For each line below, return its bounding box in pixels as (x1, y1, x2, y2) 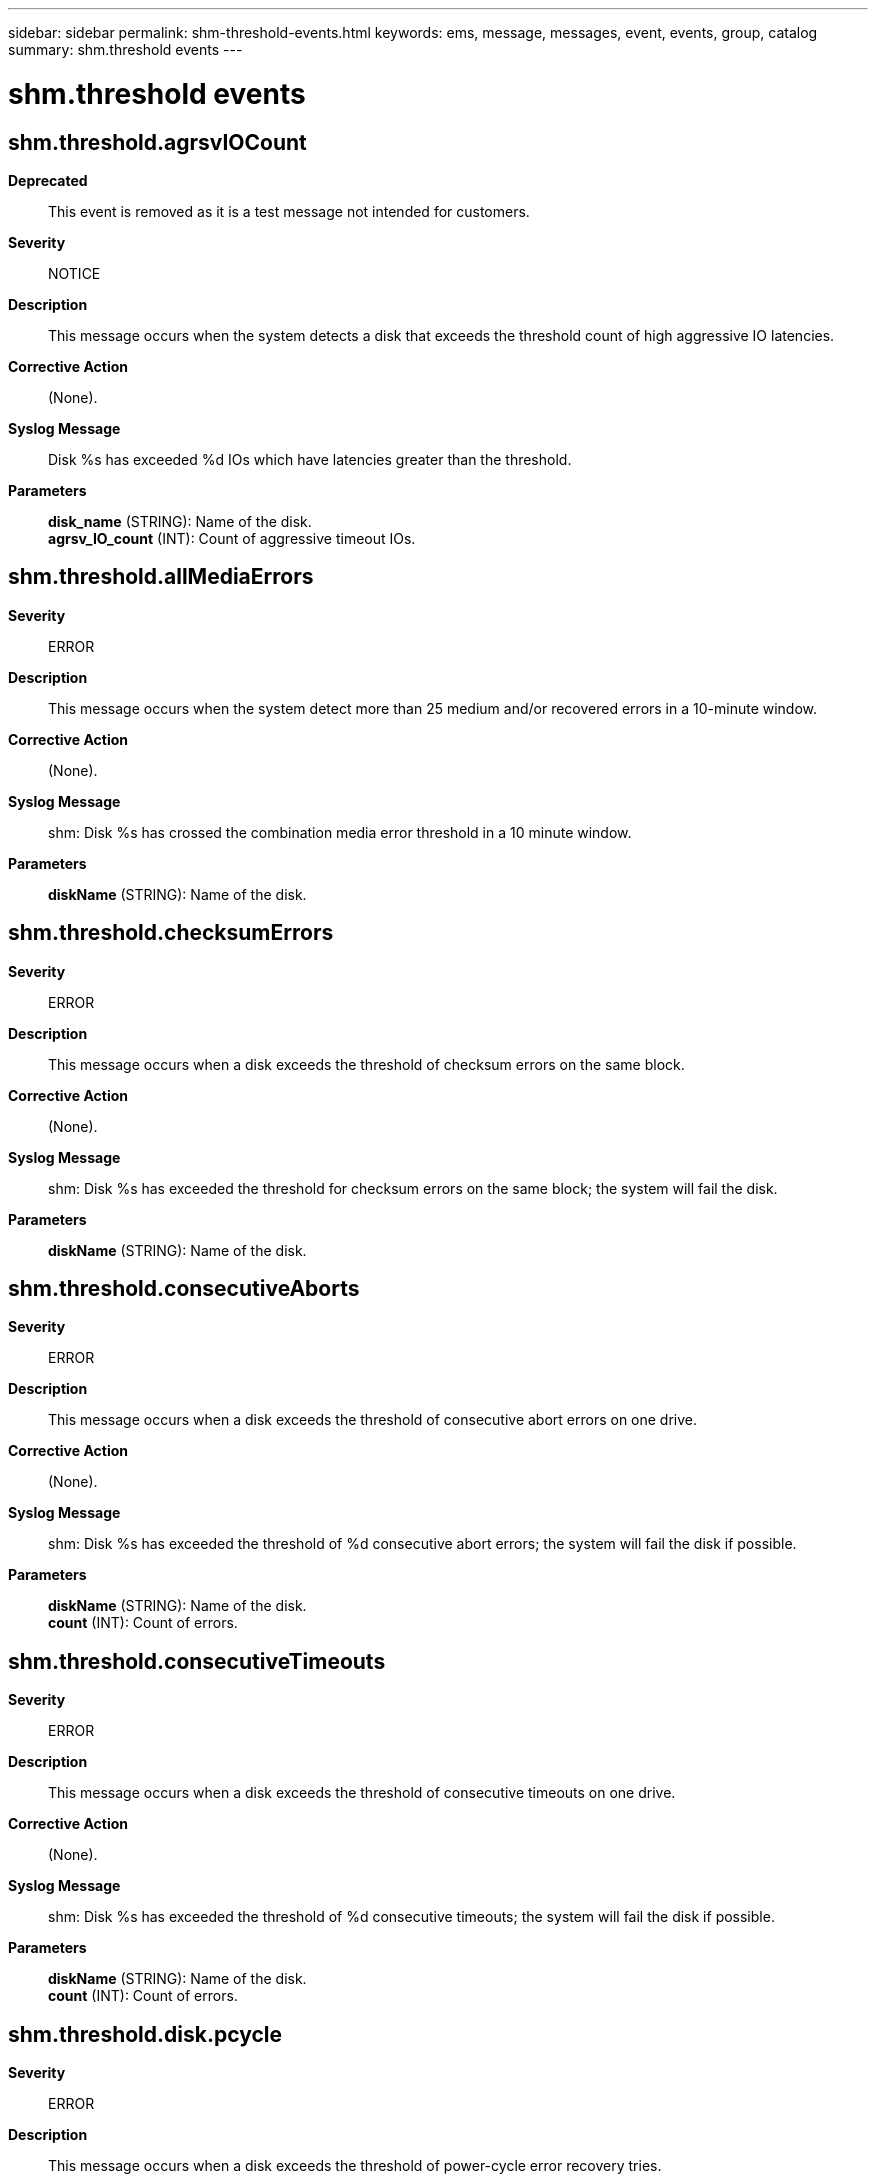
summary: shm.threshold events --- (8, 41, 243, 58)
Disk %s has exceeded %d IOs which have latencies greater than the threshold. (48, 450, 572, 468)
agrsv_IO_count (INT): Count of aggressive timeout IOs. (48, 529, 416, 547)
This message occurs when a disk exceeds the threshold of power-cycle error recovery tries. (48, 2157, 662, 2175)
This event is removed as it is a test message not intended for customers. (48, 202, 530, 220)
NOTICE (48, 264, 101, 282)
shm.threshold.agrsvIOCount (8, 129, 307, 155)
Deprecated (8, 171, 88, 189)
